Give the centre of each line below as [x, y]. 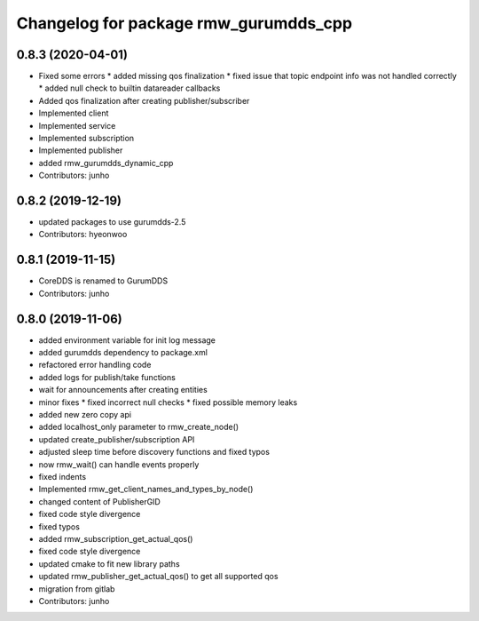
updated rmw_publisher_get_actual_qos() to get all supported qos [158, 577]
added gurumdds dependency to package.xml [123, 353]
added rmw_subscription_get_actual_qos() [116, 538]
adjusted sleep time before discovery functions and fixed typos [154, 452]
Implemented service [77, 125]
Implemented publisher [81, 150]
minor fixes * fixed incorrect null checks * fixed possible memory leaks [168, 402]
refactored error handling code [95, 365]
